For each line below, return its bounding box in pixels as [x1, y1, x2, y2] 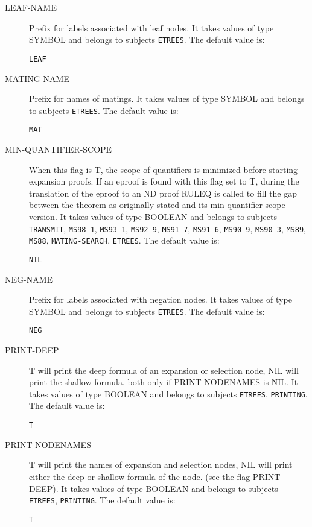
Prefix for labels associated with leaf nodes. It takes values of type [29, 21, 274, 34]
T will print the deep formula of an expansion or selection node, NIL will [29, 364, 299, 376]
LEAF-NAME [5, 1, 57, 13]
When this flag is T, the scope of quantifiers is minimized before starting [29, 163, 298, 175]
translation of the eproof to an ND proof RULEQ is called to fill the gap [29, 186, 298, 199]
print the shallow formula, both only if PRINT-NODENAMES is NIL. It [29, 376, 298, 388]
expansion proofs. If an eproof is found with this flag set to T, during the [29, 175, 299, 188]
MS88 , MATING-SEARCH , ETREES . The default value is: [29, 234, 220, 247]
